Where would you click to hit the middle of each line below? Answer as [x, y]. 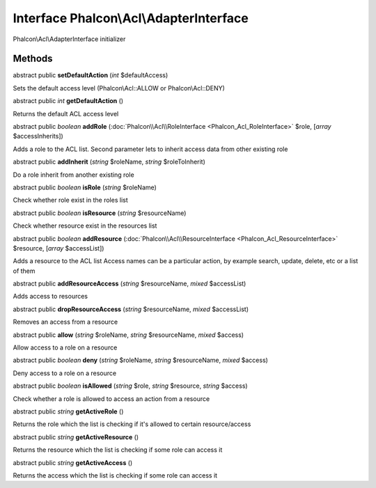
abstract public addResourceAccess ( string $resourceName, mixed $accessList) [130, 284]
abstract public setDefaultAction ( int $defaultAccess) [91, 75]
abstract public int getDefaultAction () [68, 101]
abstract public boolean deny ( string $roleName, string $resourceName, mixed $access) [140, 360]
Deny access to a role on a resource [65, 373]
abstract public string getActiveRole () [68, 411]
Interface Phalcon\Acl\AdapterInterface [131, 18]
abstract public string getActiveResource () [76, 437]
